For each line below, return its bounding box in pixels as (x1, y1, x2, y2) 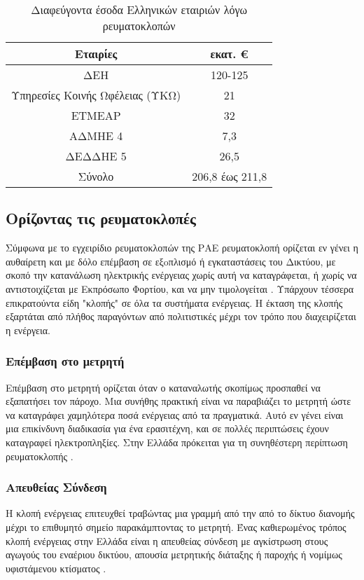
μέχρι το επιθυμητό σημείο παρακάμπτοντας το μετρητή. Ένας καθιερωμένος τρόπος (6, 519, 346, 534)
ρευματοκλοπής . (6, 448, 73, 463)
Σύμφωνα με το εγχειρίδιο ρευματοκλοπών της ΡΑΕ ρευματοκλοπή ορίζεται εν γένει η (6, 240, 358, 255)
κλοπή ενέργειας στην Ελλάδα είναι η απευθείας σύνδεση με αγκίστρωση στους (6, 533, 328, 548)
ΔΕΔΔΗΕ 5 (65, 148, 127, 164)
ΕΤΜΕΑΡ (71, 107, 121, 123)
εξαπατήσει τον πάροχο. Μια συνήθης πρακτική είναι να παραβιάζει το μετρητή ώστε (6, 394, 351, 408)
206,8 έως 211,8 (192, 168, 267, 184)
